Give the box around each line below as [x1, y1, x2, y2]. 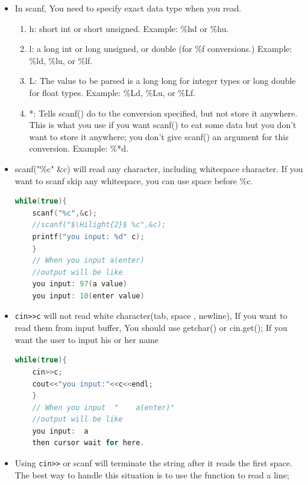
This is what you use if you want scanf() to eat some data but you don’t [29, 118, 297, 131]
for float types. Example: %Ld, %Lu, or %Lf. [29, 86, 196, 98]
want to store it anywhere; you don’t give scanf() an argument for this [29, 130, 289, 143]
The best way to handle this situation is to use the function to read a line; [14, 468, 289, 481]
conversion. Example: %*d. [29, 142, 129, 155]
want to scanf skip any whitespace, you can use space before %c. [14, 174, 253, 187]
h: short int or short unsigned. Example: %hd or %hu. [29, 22, 229, 34]
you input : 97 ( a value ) [32, 280, 128, 289]
